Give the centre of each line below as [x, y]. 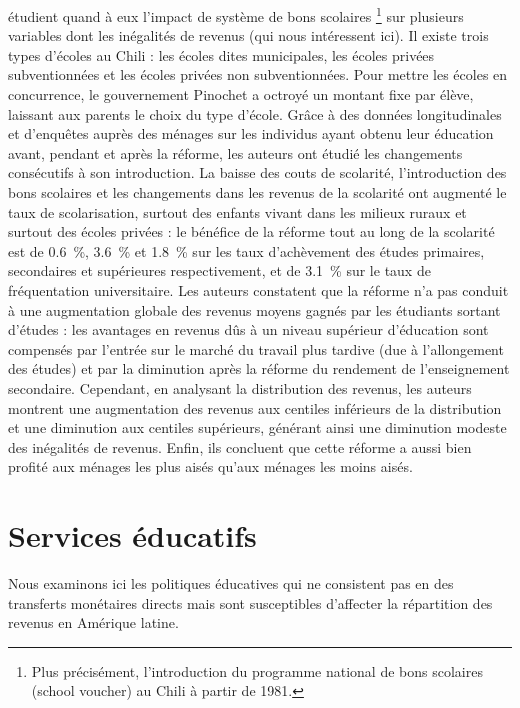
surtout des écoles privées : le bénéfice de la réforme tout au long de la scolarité [251, 231]
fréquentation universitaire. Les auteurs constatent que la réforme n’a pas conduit [258, 289]
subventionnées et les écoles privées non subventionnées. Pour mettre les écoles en [258, 74]
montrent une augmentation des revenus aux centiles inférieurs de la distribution [255, 407]
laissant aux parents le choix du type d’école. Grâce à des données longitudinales [255, 113]
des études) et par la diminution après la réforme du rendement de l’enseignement [259, 368]
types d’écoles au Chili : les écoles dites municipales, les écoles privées [221, 54]
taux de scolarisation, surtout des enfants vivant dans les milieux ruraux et [237, 211]
